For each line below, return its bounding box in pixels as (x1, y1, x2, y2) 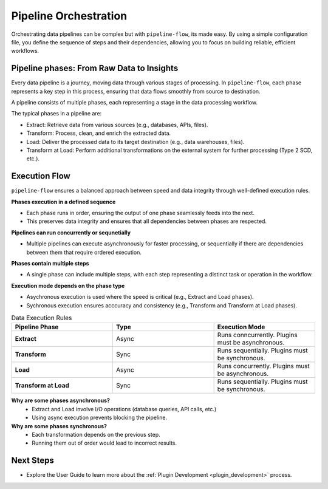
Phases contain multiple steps (11, 260, 89, 267)
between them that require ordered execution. (26, 248, 142, 256)
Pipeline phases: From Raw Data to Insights (11, 63, 179, 74)
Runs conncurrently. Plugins (217, 331, 298, 340)
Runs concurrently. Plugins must (217, 362, 310, 371)
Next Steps (11, 456, 54, 466)
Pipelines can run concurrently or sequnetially (11, 228, 131, 236)
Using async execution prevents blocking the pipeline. (32, 414, 167, 422)
